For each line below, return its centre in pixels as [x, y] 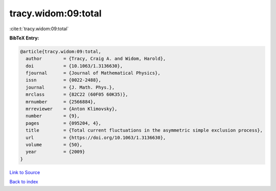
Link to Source [25, 172]
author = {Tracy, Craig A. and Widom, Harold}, [96, 59]
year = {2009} [55, 152]
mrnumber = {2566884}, [61, 102]
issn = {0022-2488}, [64, 80]
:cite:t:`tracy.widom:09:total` [39, 29]
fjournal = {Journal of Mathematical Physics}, [93, 73]
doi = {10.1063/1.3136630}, [74, 66]
